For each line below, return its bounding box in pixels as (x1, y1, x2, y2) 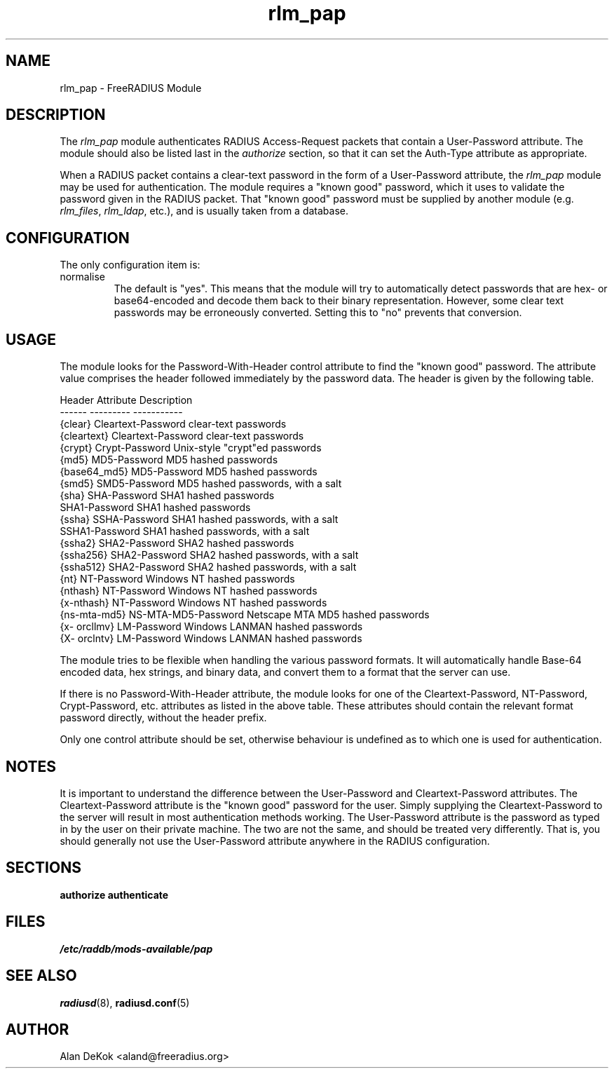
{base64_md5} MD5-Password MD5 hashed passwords (60, 465, 318, 478)
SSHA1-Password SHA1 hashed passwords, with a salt (60, 525, 310, 538)
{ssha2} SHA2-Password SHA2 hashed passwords (60, 537, 294, 550)
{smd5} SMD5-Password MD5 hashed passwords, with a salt (60, 477, 342, 490)
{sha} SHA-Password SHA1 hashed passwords (60, 489, 275, 502)
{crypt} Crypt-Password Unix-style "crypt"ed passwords (60, 442, 322, 454)
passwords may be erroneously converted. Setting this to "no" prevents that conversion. (114, 306, 522, 319)
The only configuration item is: (60, 259, 200, 271)
